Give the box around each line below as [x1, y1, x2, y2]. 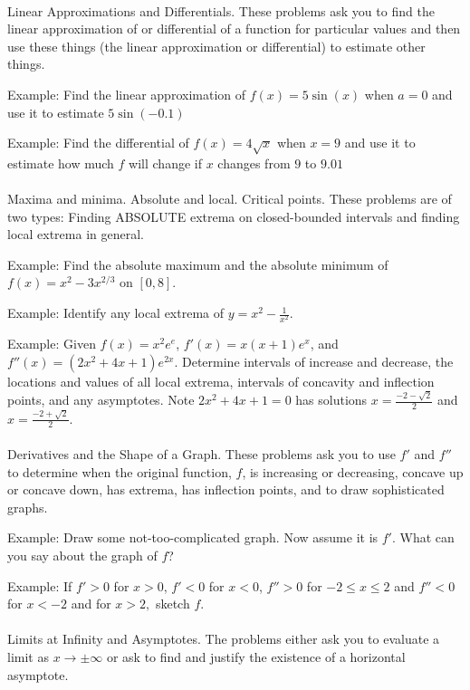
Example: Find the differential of [7, 133, 189, 152]
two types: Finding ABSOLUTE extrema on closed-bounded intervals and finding [7, 206, 460, 225]
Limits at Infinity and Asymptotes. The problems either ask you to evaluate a [7, 629, 440, 648]
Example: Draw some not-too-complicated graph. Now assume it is [7, 528, 379, 547]
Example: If [7, 576, 72, 595]
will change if [129, 153, 202, 172]
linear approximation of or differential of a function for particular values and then [7, 19, 461, 38]
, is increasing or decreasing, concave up [242, 462, 464, 481]
